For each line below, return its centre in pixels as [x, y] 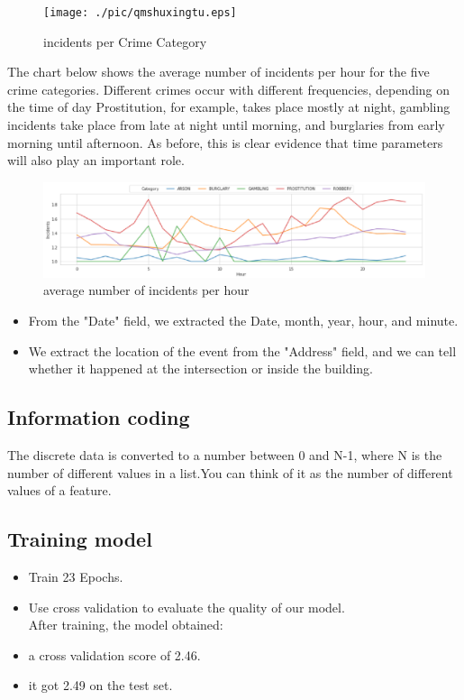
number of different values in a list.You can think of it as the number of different [230, 472]
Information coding [99, 417]
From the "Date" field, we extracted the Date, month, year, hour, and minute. [243, 320]
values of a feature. [59, 490]
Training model [80, 539]
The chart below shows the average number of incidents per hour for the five [218, 72]
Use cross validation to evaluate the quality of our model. [187, 607]
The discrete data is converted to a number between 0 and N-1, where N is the [225, 454]
